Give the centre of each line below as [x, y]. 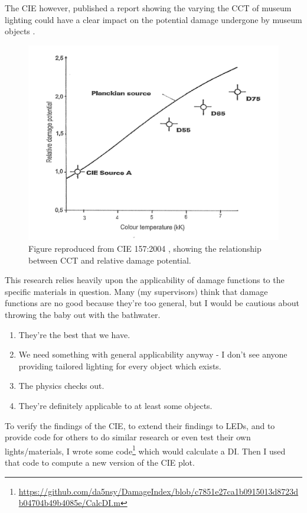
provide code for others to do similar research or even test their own [128, 437]
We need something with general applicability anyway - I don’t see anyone [153, 354]
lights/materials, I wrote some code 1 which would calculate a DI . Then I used [145, 450]
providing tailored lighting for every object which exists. [120, 366]
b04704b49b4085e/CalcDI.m [69, 503]
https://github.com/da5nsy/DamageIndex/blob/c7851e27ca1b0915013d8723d [159, 491]
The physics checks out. [61, 386]
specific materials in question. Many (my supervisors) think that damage [136, 291]
